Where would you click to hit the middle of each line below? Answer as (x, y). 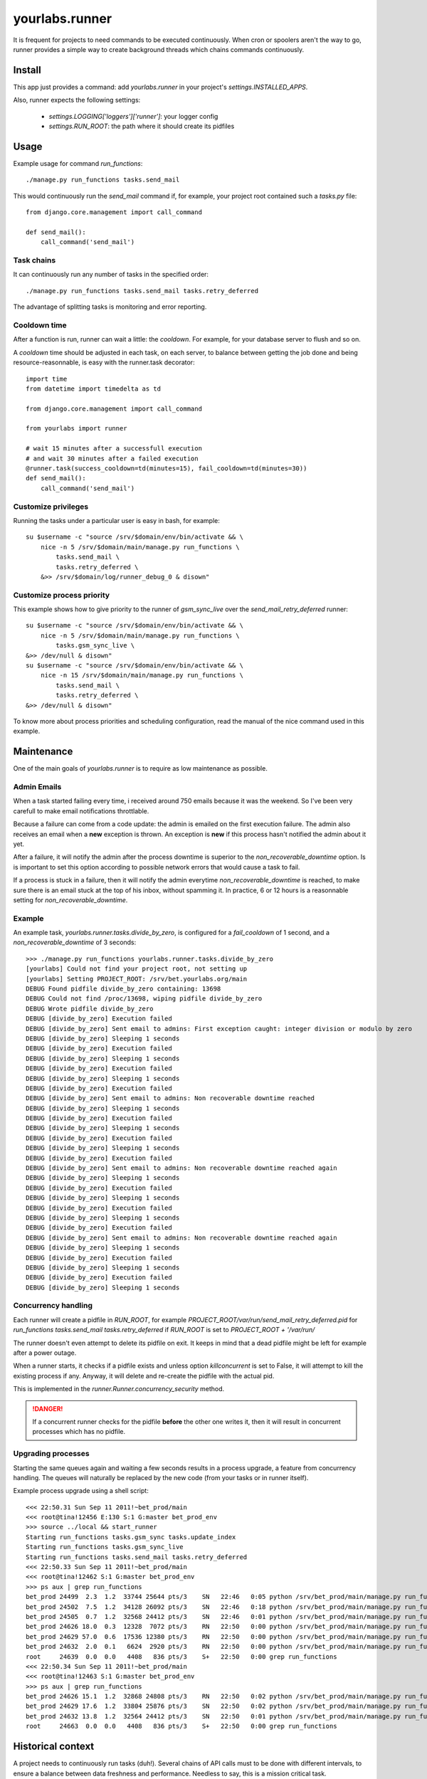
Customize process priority (62, 595)
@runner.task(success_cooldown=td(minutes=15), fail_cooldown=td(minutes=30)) (167, 469)
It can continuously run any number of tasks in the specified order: (111, 275)
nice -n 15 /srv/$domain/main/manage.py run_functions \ (142, 675)
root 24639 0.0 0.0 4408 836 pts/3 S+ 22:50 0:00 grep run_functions (181, 1657)
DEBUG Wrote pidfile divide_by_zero (90, 1008)
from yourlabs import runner (77, 428)
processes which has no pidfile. (79, 1432)
